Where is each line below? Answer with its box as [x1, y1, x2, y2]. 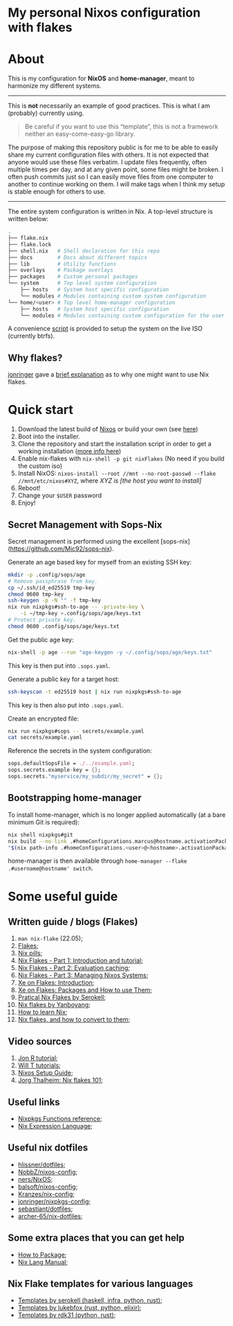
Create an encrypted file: [8, 714, 79, 723]
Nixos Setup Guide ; [17, 1069, 73, 1077]
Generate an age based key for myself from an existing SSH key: [8, 558, 192, 566]
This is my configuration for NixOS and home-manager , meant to [8, 74, 195, 83]
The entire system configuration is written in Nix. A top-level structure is [8, 207, 213, 216]
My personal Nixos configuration [8, 5, 201, 21]
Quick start [8, 402, 73, 417]
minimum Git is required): [8, 818, 80, 826]
